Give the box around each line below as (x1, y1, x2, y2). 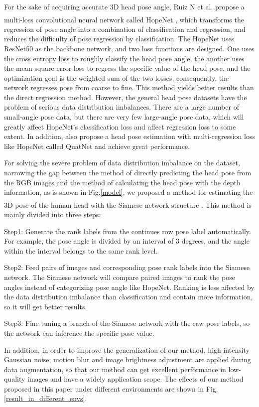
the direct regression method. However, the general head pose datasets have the (4, 92, 247, 102)
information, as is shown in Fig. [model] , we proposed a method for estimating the (4, 187, 253, 197)
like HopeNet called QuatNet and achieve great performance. (4, 140, 190, 151)
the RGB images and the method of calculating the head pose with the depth (4, 177, 241, 187)
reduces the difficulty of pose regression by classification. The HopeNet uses (4, 33, 235, 44)
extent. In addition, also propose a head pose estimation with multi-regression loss (4, 131, 255, 141)
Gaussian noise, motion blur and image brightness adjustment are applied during (4, 354, 251, 365)
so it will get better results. (4, 301, 87, 311)
